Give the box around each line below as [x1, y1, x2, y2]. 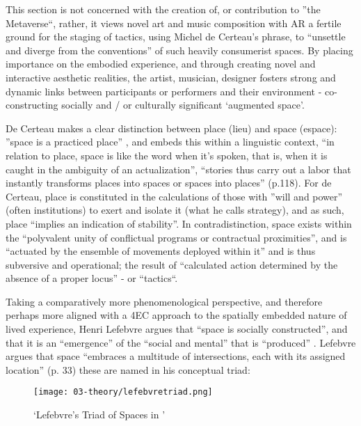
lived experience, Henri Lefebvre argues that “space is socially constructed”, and [6, 322, 348, 336]
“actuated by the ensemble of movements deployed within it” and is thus [6, 244, 316, 258]
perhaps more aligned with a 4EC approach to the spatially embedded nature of [6, 308, 347, 322]
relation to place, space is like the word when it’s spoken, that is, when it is [6, 148, 328, 162]
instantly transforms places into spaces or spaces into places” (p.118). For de [6, 175, 332, 190]
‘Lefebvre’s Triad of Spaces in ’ [33, 407, 166, 422]
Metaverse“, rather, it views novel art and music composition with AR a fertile [6, 15, 342, 30]
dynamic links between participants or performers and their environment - [6, 84, 322, 98]
